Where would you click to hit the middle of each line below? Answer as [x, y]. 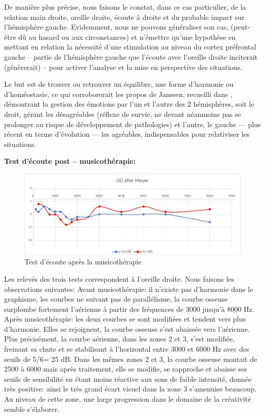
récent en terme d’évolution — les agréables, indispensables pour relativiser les [127, 134]
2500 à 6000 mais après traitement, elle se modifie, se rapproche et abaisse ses [126, 369]
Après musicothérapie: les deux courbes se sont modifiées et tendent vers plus [125, 319]
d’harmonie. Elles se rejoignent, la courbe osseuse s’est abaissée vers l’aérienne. [127, 328]
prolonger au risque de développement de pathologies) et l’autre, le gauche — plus [132, 124]
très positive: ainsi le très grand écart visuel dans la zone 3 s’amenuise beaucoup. [130, 389]
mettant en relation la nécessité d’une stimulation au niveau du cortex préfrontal [130, 47]
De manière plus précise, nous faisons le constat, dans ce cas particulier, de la [125, 7]
